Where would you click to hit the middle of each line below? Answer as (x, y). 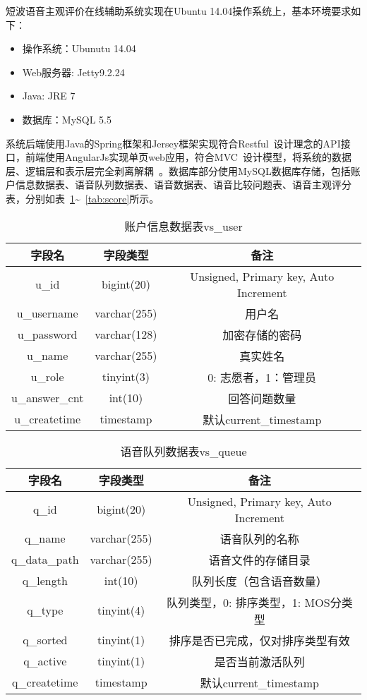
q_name (45, 538)
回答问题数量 (262, 398)
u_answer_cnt (48, 398)
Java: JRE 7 (49, 96)
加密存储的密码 (262, 334)
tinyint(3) (126, 377)
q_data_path (45, 560)
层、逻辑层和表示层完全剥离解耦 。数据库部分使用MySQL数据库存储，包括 (178, 170)
